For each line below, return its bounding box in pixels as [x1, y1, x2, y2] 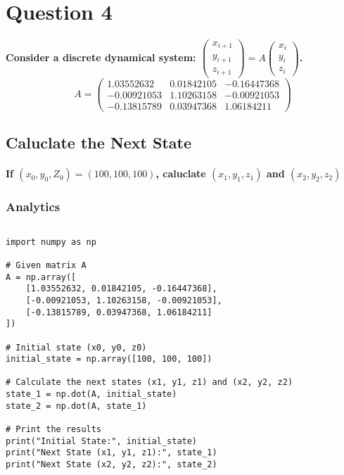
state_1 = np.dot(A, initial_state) [6, 389, 177, 400]
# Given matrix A [6, 260, 87, 270]
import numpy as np [6, 236, 96, 247]
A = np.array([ [6, 272, 77, 282]
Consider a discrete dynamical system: [6, 49, 196, 64]
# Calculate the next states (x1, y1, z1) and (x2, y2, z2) [6, 377, 293, 388]
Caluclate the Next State [6, 132, 192, 153]
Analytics [6, 198, 60, 215]
